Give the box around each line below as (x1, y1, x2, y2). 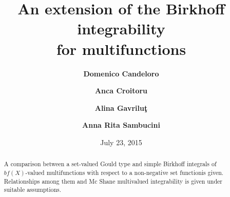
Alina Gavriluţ (94, 102, 148, 113)
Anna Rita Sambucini (82, 120, 160, 130)
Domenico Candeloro (83, 68, 159, 78)
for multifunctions (56, 38, 186, 59)
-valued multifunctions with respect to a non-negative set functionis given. (25, 168, 224, 176)
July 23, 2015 (100, 136, 142, 147)
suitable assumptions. (4, 185, 62, 194)
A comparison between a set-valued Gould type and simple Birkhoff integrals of (4, 160, 217, 168)
